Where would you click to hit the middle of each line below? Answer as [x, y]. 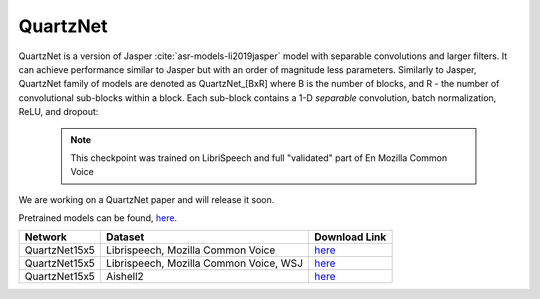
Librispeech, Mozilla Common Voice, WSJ [205, 263]
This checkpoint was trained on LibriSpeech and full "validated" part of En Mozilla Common [259, 157]
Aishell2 [125, 277]
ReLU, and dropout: [58, 112]
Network [45, 237]
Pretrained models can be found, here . [98, 218]
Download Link [350, 237]
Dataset [125, 237]
